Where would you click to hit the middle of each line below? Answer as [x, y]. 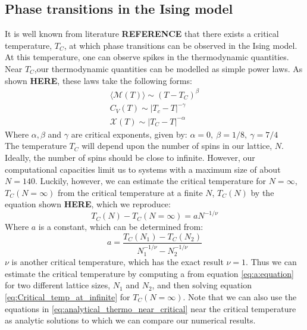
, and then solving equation [202, 285]
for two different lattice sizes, [58, 285]
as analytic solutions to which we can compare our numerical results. [130, 320]
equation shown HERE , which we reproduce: [88, 204]
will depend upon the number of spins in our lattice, [177, 146]
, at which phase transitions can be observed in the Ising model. [181, 45]
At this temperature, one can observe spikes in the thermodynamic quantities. [147, 57]
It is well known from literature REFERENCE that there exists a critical [142, 34]
